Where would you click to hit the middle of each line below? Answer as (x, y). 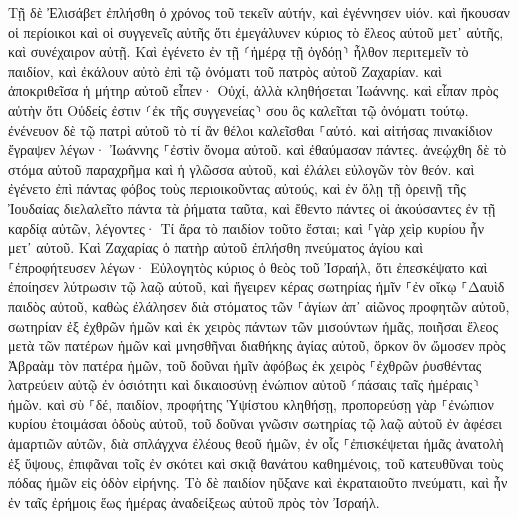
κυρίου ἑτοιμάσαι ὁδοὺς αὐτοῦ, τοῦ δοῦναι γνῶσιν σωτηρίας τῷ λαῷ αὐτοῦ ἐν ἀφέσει (255, 423)
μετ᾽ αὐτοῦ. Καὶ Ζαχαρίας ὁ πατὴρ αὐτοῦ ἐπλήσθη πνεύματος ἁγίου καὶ (215, 247)
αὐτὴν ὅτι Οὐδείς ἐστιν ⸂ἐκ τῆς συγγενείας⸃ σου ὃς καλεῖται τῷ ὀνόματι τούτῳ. (238, 109)
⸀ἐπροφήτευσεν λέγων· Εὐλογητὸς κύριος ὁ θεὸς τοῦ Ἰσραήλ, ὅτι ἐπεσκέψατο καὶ (248, 266)
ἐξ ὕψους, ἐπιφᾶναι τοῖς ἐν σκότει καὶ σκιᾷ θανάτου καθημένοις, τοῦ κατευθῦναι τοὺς (256, 462)
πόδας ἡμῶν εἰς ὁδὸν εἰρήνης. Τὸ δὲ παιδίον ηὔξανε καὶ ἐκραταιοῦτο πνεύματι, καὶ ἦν (258, 482)
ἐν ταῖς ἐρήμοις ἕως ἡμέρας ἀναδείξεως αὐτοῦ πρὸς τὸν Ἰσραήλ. (194, 501)
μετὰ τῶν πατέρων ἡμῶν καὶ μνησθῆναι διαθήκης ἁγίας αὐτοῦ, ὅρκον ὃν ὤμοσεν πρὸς (257, 345)
